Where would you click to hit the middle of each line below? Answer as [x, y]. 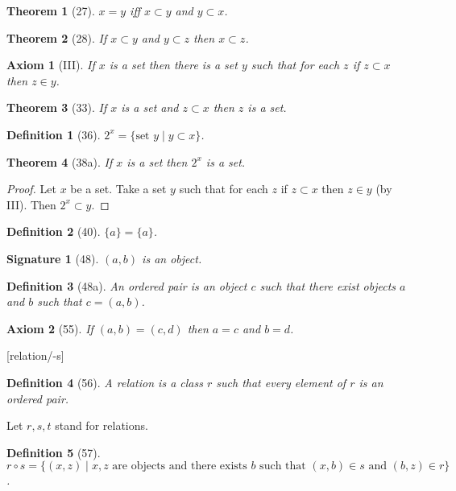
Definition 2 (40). [54, 231]
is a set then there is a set [173, 65]
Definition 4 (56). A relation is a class [105, 382]
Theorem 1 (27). [51, 10]
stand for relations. [102, 425]
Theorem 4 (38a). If [60, 161]
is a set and [150, 107]
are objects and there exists [180, 466]
